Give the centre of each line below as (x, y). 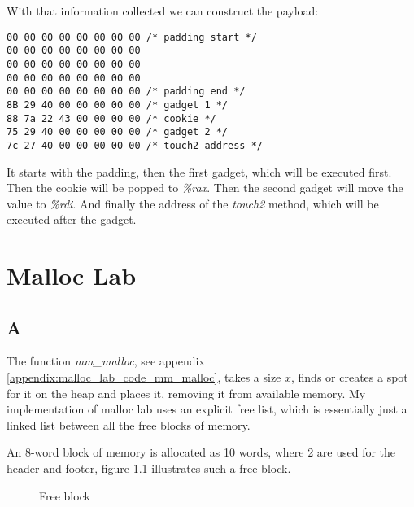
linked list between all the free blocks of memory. (129, 424)
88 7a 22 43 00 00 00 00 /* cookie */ (111, 118)
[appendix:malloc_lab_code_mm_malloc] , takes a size (144, 377)
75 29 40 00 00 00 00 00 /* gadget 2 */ (118, 132)
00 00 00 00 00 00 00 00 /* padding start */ (132, 37)
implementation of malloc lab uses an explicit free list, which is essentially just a (207, 409)
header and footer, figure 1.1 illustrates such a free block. (149, 468)
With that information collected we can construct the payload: (163, 11)
